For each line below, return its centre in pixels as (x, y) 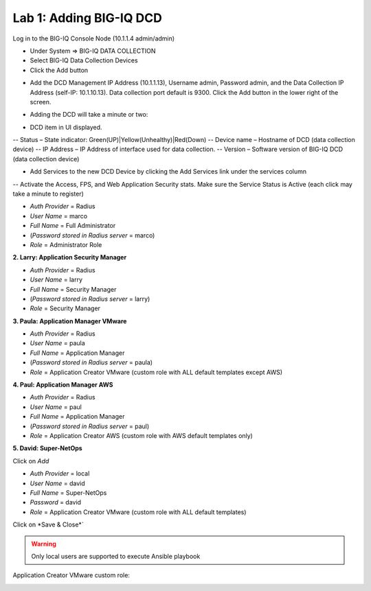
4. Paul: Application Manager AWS (63, 385)
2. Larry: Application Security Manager (70, 257)
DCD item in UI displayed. (66, 127)
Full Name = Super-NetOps (68, 492)
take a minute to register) (48, 194)
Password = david (56, 502)
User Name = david (57, 483)
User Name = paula (57, 343)
